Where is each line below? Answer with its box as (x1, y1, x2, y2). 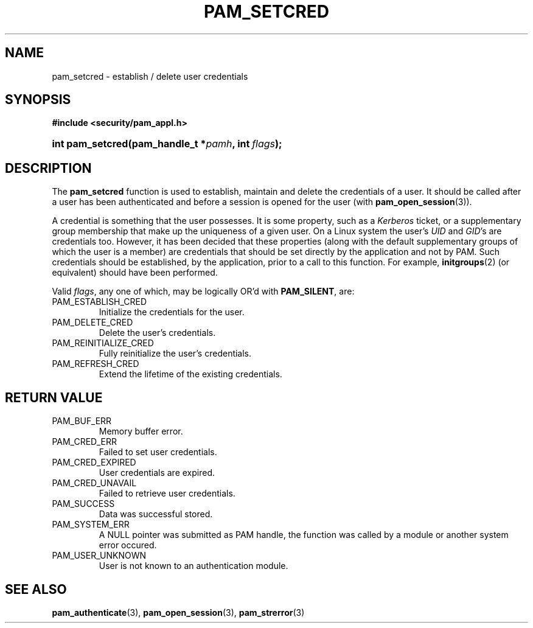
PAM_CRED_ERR (52, 436, 117, 447)
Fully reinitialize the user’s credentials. (99, 348, 252, 359)
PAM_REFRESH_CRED (52, 358, 139, 369)
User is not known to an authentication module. (99, 560, 288, 571)
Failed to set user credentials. (99, 447, 217, 458)
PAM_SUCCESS (52, 498, 115, 509)
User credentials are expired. (99, 467, 215, 478)
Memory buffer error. (99, 426, 183, 437)
